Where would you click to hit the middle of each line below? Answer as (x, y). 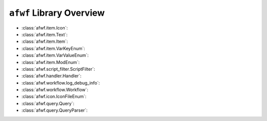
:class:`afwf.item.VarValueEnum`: (55, 55)
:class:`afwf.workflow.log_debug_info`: (61, 83)
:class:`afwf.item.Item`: (45, 41)
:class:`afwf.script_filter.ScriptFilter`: (58, 69)
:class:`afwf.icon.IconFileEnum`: (54, 96)
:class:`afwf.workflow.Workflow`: (55, 90)
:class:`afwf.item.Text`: (44, 34)
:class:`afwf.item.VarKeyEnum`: (53, 48)
